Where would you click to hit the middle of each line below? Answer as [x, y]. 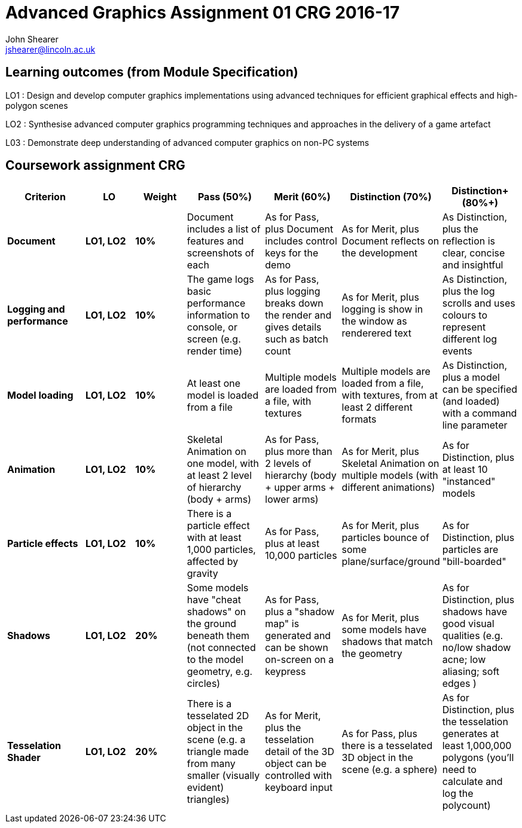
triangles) [208, 800]
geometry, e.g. [220, 672]
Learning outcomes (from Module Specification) [152, 72]
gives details [293, 327]
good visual [468, 624]
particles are [470, 550]
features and [215, 241]
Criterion [45, 197]
